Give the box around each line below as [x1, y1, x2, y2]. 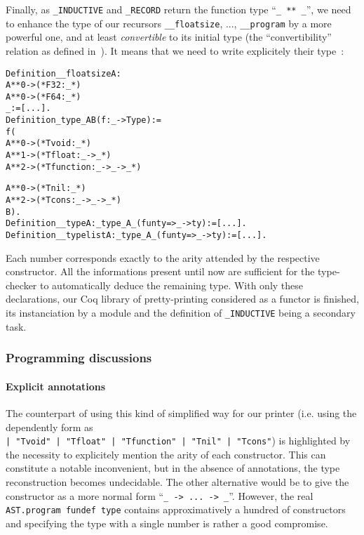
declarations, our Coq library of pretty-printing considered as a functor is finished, [6, 291, 359, 306]
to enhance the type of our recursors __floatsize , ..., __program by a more [6, 15, 332, 30]
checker [6, 277, 37, 292]
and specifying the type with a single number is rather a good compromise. [6, 515, 328, 530]
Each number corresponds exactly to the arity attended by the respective [6, 250, 320, 265]
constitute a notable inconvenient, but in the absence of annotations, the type [6, 461, 340, 475]
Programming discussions [6, 349, 152, 366]
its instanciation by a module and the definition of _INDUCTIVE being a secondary [6, 305, 356, 320]
